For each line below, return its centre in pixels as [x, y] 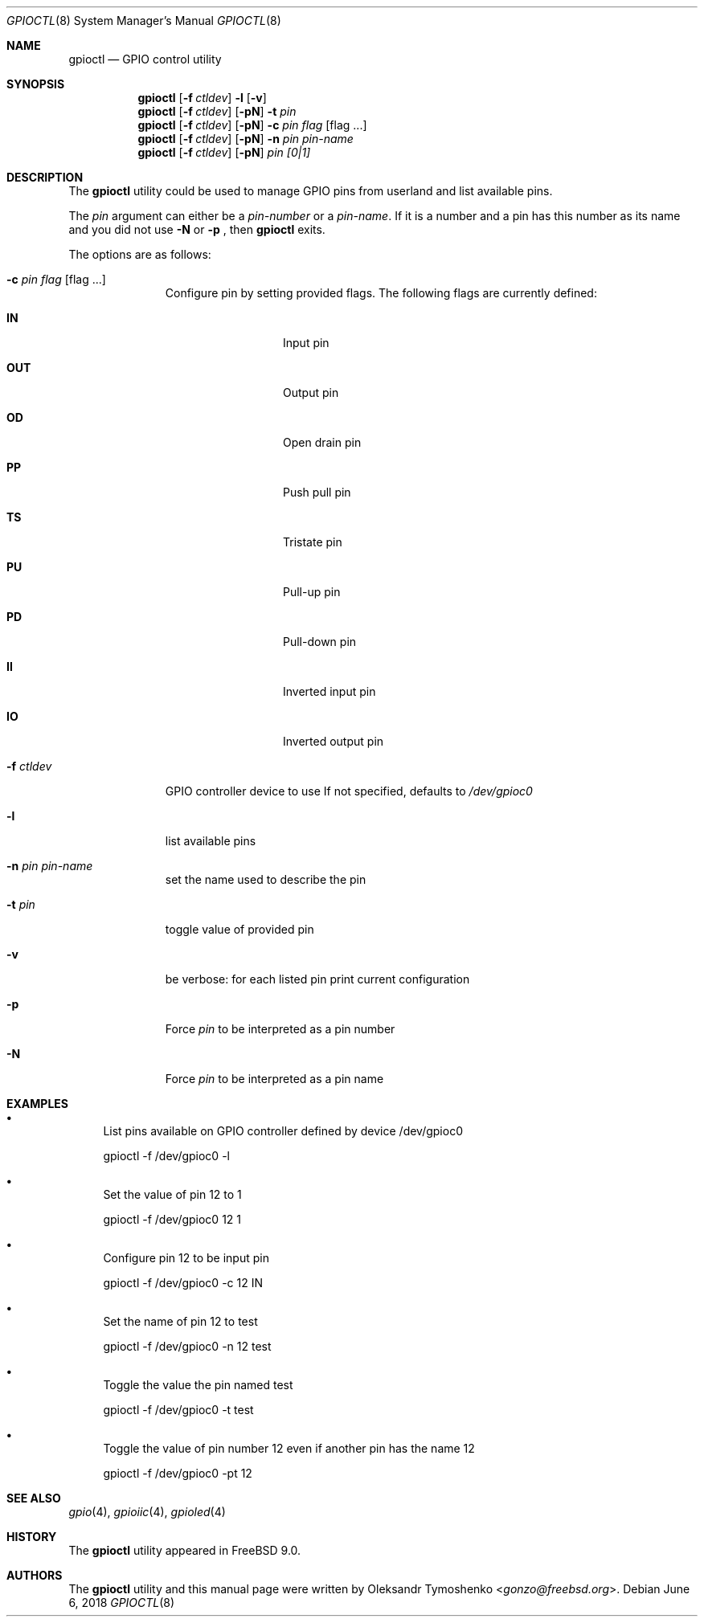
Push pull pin [317, 492]
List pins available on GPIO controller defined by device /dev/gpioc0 [283, 1131]
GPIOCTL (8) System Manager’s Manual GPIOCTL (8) [144, 20]
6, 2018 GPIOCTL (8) [122, 1603]
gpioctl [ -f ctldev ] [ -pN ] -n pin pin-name [246, 139]
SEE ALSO [34, 1498]
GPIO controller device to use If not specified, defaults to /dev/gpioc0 [349, 791]
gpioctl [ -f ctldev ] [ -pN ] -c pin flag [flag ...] [252, 125]
